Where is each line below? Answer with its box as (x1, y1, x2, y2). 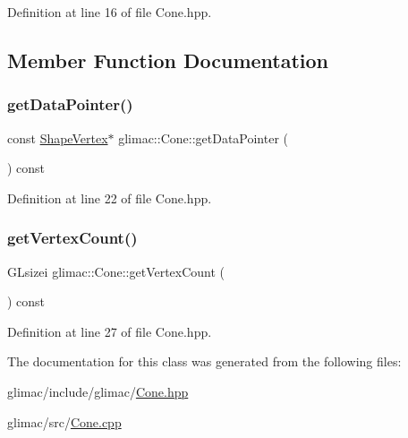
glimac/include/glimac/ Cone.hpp (7, 382, 189, 400)
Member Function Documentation (7, 46, 329, 73)
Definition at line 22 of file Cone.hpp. (7, 188, 212, 207)
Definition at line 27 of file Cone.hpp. (7, 322, 212, 340)
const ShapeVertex (7, 128, 108, 147)
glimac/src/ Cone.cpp (7, 412, 122, 431)
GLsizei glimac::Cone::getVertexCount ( (7, 262, 225, 280)
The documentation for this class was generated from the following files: (7, 352, 402, 371)
